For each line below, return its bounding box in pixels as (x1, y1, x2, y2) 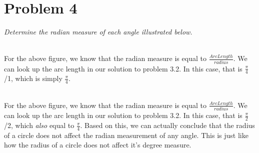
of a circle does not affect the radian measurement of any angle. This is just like (4, 129, 248, 140)
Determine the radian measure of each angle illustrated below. (4, 26, 192, 37)
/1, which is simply (4, 73, 62, 83)
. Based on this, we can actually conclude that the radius (80, 120, 255, 130)
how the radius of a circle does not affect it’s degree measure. (4, 139, 191, 150)
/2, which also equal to (4, 120, 74, 130)
